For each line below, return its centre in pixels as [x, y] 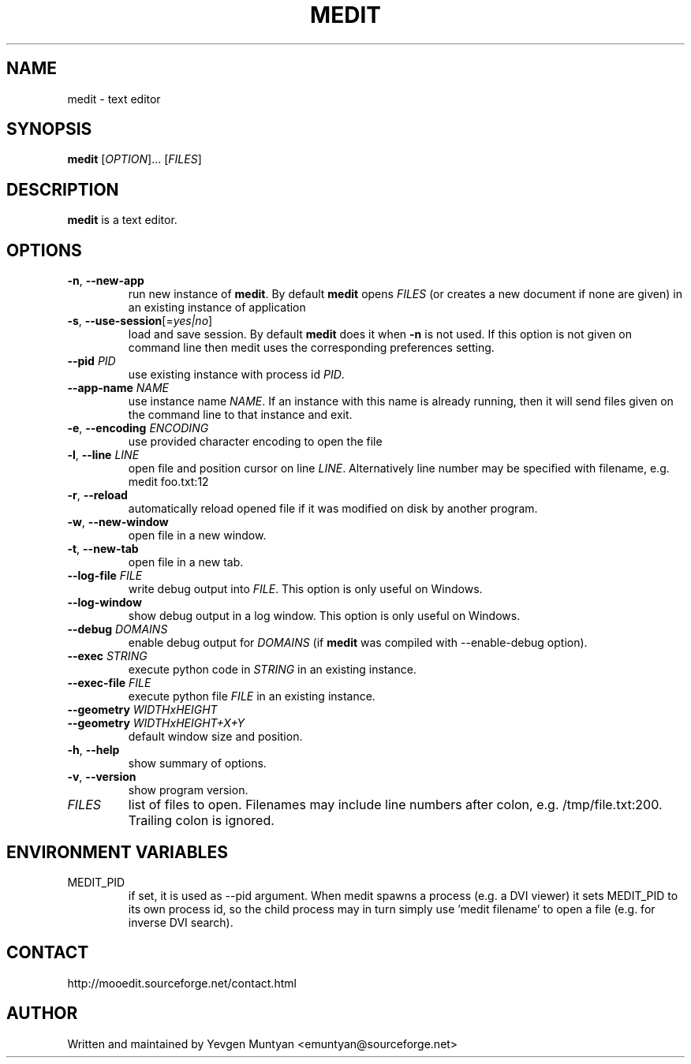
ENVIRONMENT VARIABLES [117, 852]
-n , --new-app [106, 281]
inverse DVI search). [181, 922]
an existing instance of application [217, 308]
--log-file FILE [105, 576]
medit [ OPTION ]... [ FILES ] [134, 159]
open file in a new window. [197, 536]
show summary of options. [197, 763]
